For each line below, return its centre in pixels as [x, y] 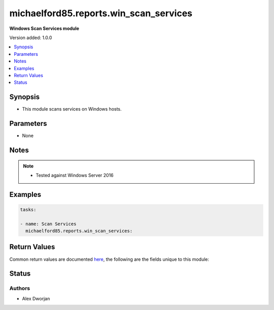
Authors [20, 288]
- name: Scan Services [48, 224]
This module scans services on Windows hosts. [72, 109]
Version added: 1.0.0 [31, 38]
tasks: [28, 210]
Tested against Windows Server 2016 [75, 175]
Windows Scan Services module [44, 28]
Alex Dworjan [36, 298]
